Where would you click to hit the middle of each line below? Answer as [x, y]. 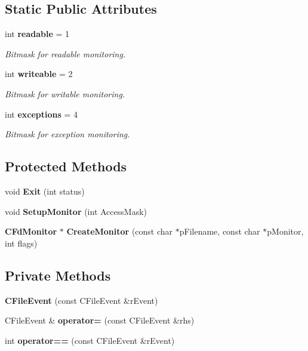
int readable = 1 [37, 34]
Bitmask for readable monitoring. [65, 53]
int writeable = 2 [39, 74]
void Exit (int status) [45, 191]
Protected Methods [66, 166]
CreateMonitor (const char [120, 231]
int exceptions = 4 [41, 114]
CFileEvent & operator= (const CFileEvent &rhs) [100, 320]
